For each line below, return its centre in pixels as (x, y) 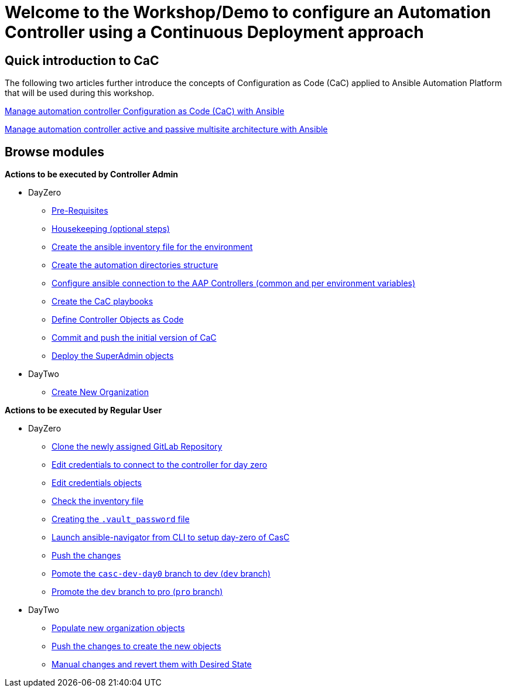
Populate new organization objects (118, 628)
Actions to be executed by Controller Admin (92, 174)
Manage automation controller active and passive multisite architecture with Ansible (166, 129)
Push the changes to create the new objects (136, 646)
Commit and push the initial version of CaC (134, 338)
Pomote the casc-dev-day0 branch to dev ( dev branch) (161, 574)
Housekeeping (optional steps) (111, 229)
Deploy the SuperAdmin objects (113, 356)
